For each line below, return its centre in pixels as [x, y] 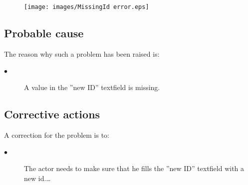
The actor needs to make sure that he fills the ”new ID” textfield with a [134, 168]
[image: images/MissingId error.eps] [87, 7]
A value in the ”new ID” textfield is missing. [92, 87]
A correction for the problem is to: [57, 135]
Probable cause [44, 33]
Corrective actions [52, 114]
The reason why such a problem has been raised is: [82, 53]
